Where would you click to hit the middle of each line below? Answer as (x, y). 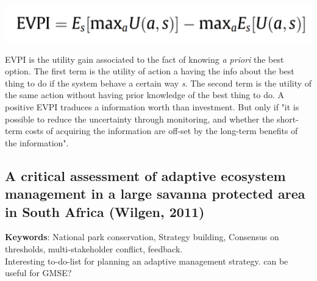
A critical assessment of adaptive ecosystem (145, 175)
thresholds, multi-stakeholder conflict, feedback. (94, 248)
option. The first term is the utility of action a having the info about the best (150, 71)
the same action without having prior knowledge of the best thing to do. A (144, 95)
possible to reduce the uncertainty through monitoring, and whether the (140, 119)
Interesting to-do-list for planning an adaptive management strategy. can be (147, 261)
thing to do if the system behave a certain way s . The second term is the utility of (158, 83)
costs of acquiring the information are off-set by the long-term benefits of (162, 131)
